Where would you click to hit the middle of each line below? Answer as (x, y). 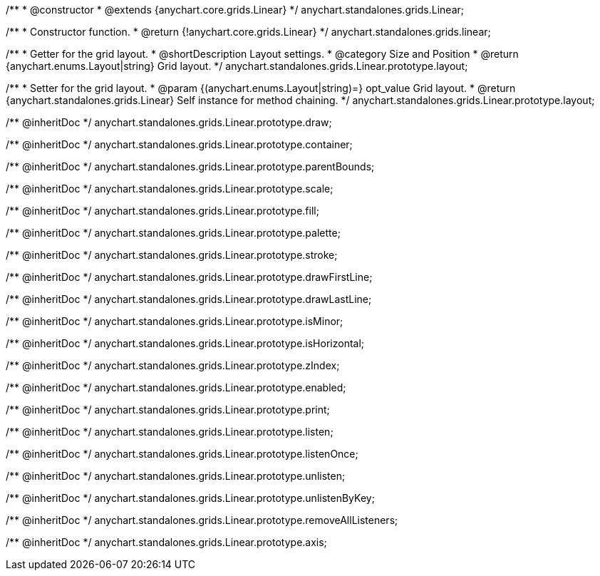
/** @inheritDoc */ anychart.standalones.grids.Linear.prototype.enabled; (176, 387)
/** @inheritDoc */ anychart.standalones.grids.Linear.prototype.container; (179, 144)
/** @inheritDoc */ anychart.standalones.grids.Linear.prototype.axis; (166, 542)
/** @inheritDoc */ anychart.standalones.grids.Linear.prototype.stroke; (172, 255)
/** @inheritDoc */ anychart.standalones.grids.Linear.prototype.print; (168, 410)
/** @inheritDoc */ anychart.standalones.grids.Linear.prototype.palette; (173, 233)
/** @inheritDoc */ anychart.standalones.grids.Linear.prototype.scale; (170, 189)
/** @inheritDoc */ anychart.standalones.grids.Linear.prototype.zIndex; (173, 365)
